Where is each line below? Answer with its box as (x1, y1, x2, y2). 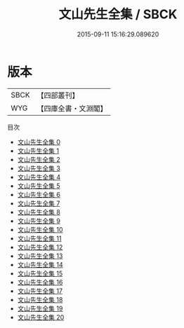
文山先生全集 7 (17, 199, 60, 207)
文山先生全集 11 (17, 234, 62, 242)
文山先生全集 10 (17, 225, 63, 233)
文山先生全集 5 (17, 182, 61, 190)
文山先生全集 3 (17, 164, 61, 172)
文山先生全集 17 (17, 287, 63, 295)
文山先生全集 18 (17, 295, 63, 303)
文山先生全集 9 (17, 217, 61, 225)
